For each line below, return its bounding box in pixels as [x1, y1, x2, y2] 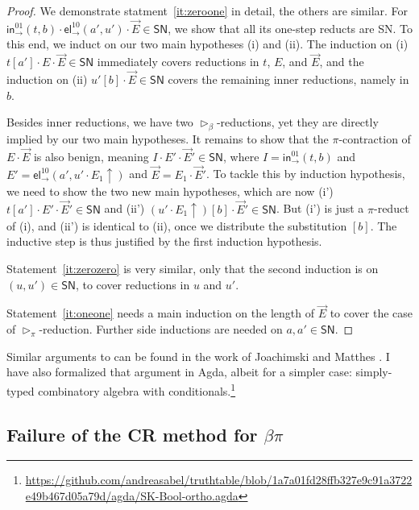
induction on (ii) [6, 71, 88, 88]
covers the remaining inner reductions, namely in [168, 71, 409, 88]
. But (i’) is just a [276, 200, 364, 217]
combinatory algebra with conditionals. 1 [38, 379, 236, 399]
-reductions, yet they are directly [216, 114, 379, 131]
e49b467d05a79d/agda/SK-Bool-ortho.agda [25, 487, 239, 504]
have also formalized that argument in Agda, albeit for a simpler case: [6, 363, 352, 380]
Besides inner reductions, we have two [6, 114, 193, 131]
